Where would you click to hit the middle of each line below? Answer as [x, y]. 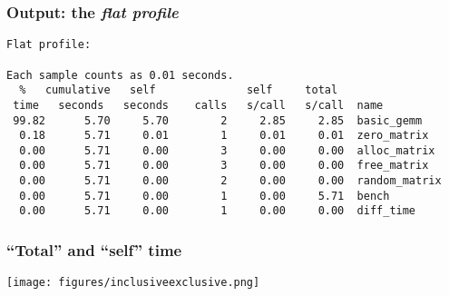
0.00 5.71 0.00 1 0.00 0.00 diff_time [218, 211]
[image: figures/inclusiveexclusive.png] [133, 283]
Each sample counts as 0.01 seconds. [120, 75]
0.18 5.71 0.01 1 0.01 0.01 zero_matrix [224, 136]
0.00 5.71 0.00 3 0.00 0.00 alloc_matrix [227, 150]
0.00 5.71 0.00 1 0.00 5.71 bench [205, 196]
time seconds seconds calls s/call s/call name [198, 105]
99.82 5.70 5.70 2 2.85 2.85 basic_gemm [218, 120]
